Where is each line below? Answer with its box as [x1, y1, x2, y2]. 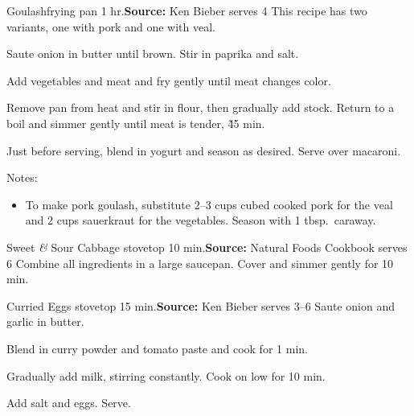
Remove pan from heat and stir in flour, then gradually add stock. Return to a [6, 99, 395, 116]
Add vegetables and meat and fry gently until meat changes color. [6, 72, 331, 89]
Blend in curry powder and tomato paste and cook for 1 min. [6, 340, 308, 356]
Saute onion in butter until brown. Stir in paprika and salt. [6, 45, 299, 62]
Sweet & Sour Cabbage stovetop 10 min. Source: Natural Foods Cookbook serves [6, 238, 408, 255]
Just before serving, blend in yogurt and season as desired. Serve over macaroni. [6, 142, 401, 159]
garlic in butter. [6, 313, 84, 330]
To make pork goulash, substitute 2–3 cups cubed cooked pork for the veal [25, 196, 393, 212]
